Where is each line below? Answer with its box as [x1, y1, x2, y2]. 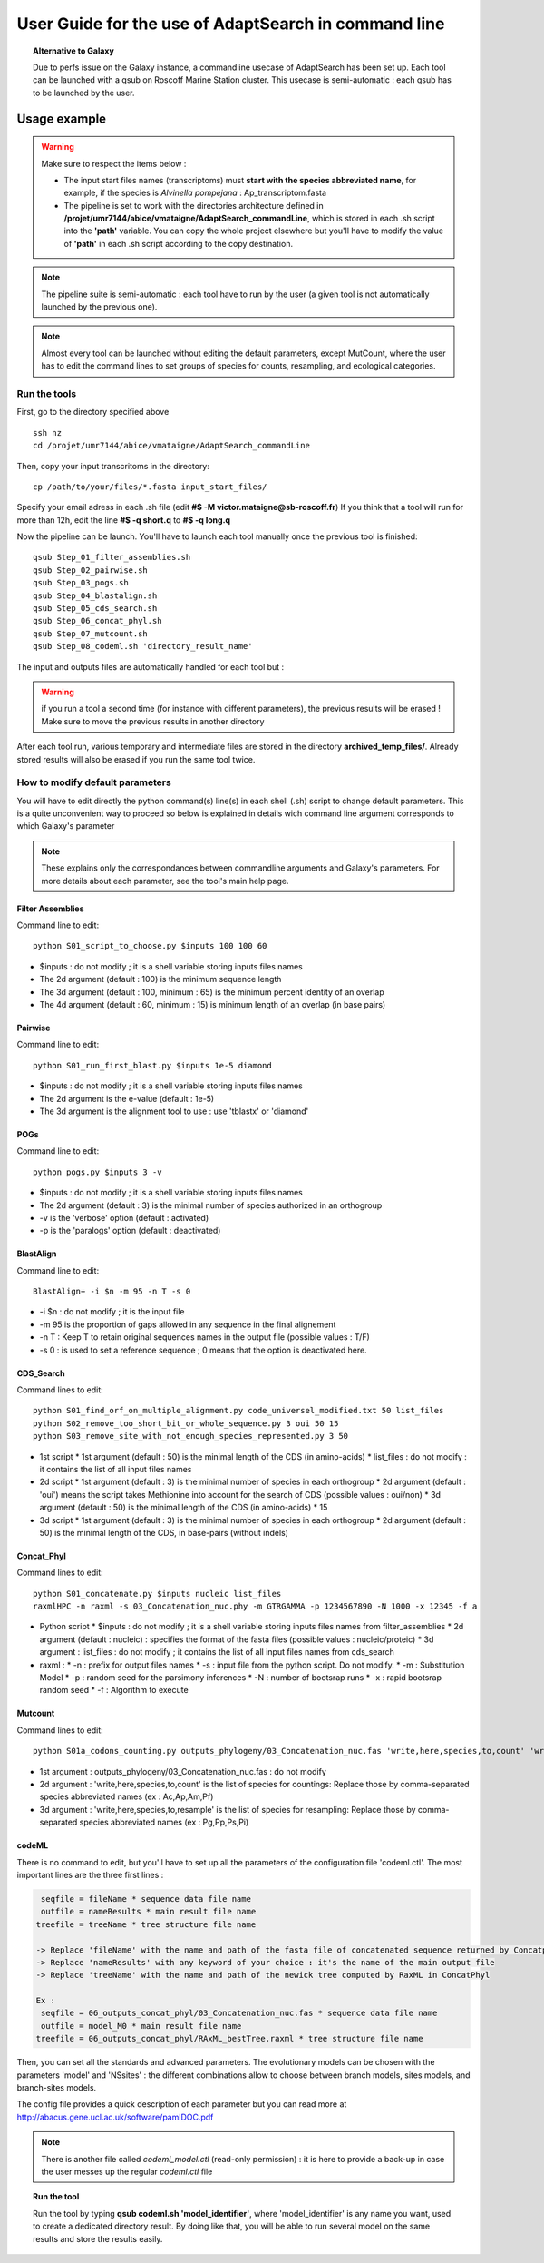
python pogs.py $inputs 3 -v [33, 1166, 162, 1177]
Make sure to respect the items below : [41, 158, 187, 169]
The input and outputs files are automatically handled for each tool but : [16, 661, 285, 672]
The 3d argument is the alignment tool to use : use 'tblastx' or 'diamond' [39, 1106, 309, 1117]
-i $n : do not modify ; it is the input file [39, 1306, 185, 1317]
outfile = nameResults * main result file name [41, 1906, 257, 1917]
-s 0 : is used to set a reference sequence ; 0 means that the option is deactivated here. [39, 1344, 367, 1355]
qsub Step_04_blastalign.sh [33, 590, 158, 601]
